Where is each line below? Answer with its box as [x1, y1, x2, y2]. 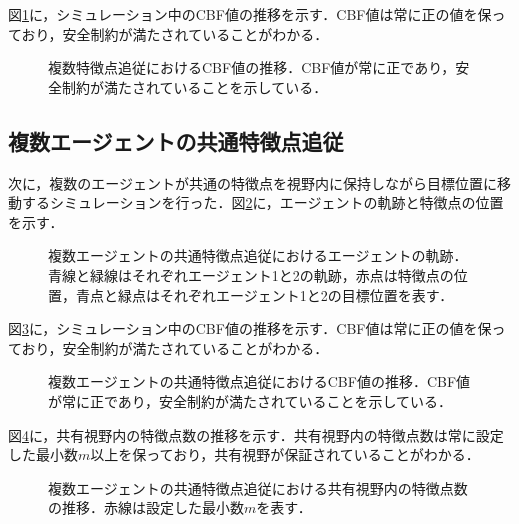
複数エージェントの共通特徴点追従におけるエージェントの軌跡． [48, 245, 468, 266]
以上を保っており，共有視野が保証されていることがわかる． [90, 444, 480, 465]
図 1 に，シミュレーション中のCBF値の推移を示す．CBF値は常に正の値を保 [8, 4, 492, 24]
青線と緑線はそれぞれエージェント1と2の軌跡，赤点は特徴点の [48, 264, 454, 285]
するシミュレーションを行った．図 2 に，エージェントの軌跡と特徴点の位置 [21, 192, 504, 213]
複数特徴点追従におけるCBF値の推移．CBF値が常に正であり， [48, 57, 456, 78]
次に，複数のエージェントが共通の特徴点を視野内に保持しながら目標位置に [8, 172, 498, 193]
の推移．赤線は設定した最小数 [48, 497, 244, 518]
